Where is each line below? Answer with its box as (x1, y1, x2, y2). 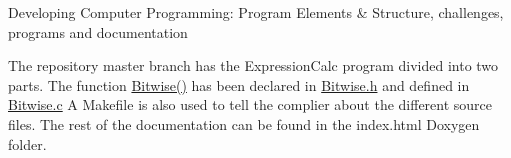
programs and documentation (8, 21, 188, 42)
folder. (8, 133, 47, 154)
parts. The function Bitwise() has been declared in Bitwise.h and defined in (8, 74, 470, 95)
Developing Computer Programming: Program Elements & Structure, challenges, (8, 2, 504, 22)
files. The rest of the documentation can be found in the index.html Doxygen (8, 113, 480, 134)
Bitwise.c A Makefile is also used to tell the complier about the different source (8, 94, 493, 115)
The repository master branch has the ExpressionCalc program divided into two (8, 55, 499, 76)
